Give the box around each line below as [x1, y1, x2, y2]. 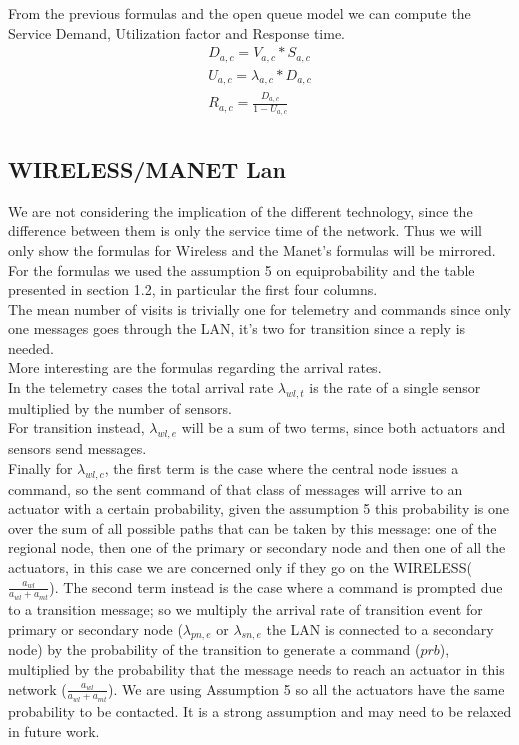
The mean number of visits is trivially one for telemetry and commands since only [8, 298, 511, 319]
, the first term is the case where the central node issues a [104, 457, 459, 478]
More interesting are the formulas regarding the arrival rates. [8, 357, 382, 378]
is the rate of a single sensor [309, 377, 481, 398]
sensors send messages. [8, 438, 147, 459]
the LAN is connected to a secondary [266, 618, 494, 639]
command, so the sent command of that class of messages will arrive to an [8, 478, 463, 499]
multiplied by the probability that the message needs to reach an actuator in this [8, 659, 505, 680]
